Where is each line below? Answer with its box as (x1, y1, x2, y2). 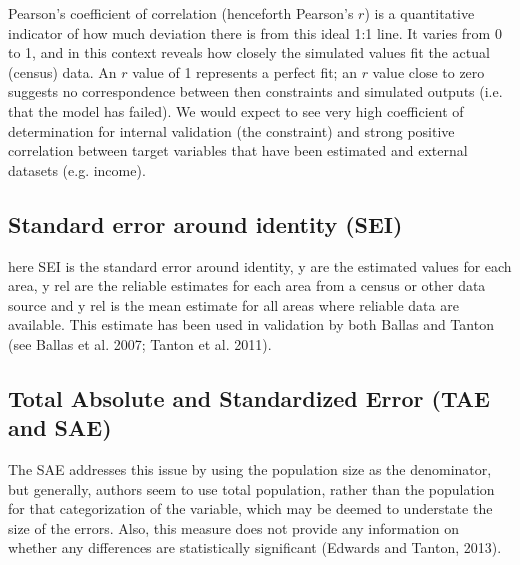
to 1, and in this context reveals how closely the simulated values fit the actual (8, 42, 490, 63)
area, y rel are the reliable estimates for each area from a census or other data (8, 275, 486, 296)
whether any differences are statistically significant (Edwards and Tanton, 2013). (8, 537, 502, 558)
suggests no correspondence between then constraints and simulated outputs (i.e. (8, 81, 503, 102)
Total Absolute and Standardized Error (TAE (8, 382, 490, 413)
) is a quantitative (364, 3, 475, 23)
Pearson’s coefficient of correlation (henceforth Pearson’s (8, 3, 354, 23)
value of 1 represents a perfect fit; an (132, 61, 357, 82)
